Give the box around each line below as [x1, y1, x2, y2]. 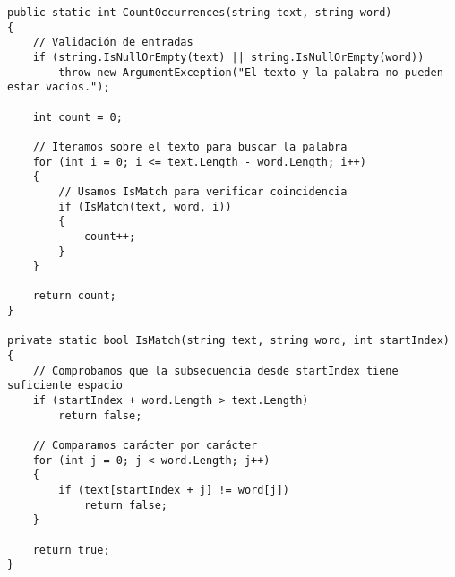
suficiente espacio [7, 379, 123, 392]
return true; [32, 543, 110, 556]
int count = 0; [32, 110, 123, 124]
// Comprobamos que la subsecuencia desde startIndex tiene [32, 364, 399, 377]
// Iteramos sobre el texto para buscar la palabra [32, 140, 348, 153]
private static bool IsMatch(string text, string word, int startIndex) [7, 334, 450, 348]
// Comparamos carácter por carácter [32, 439, 258, 452]
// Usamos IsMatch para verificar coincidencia [58, 185, 348, 198]
